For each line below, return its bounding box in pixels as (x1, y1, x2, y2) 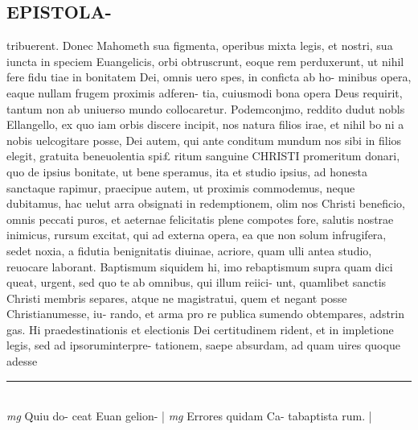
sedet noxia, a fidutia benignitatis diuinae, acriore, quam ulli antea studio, (6, 242, 372, 258)
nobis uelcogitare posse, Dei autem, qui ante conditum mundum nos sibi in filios (6, 131, 402, 148)
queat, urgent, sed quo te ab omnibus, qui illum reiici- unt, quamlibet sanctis (6, 274, 387, 291)
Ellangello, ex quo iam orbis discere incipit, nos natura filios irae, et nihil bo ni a (6, 116, 404, 133)
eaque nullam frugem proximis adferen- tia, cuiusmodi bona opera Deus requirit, (6, 84, 403, 101)
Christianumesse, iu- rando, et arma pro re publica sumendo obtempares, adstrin (6, 305, 405, 322)
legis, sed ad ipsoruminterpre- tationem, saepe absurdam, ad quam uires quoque (6, 337, 400, 354)
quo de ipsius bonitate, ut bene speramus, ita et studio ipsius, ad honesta (6, 163, 368, 180)
